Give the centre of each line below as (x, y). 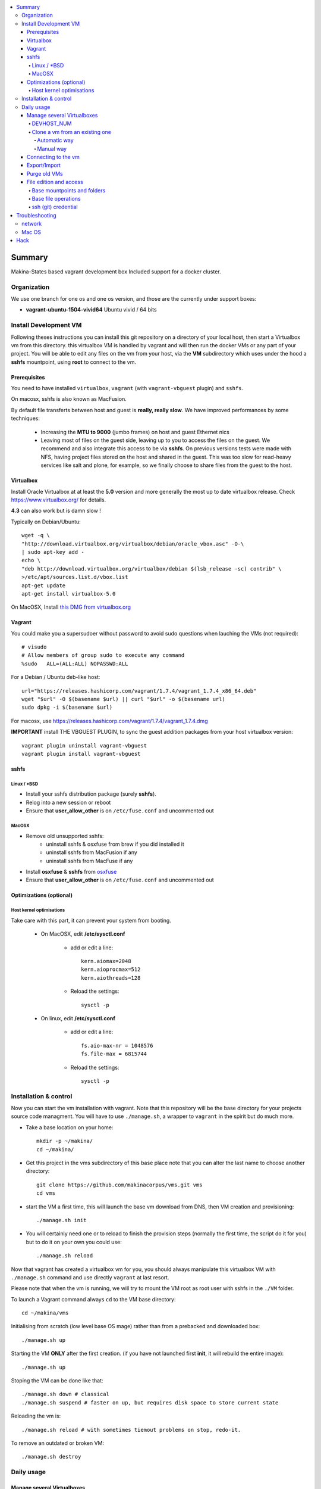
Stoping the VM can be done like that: (57, 1381)
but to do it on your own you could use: (74, 1242)
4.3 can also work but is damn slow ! (56, 511)
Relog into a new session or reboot (68, 802)
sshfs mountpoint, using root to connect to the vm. (74, 362)
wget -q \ (36, 535)
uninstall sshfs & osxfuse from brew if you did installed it (115, 844)
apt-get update (44, 585)
